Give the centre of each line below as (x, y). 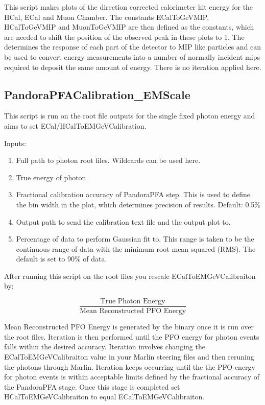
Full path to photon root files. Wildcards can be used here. (108, 160)
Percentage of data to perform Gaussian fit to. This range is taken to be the (135, 239)
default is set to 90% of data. (62, 259)
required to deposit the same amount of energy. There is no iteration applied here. (133, 67)
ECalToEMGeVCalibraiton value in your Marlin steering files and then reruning (129, 356)
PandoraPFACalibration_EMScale (97, 94)
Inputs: (15, 143)
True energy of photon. (52, 177)
